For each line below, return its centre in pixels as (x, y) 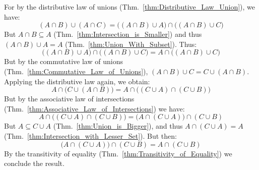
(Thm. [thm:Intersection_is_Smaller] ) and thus (128, 34)
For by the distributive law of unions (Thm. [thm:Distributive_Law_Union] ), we (129, 7)
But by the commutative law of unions (63, 61)
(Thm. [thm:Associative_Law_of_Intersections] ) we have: (94, 108)
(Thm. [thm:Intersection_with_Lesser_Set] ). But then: (90, 135)
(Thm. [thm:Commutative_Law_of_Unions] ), (76, 71)
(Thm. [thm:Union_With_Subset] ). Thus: (131, 44)
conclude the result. (34, 163)
